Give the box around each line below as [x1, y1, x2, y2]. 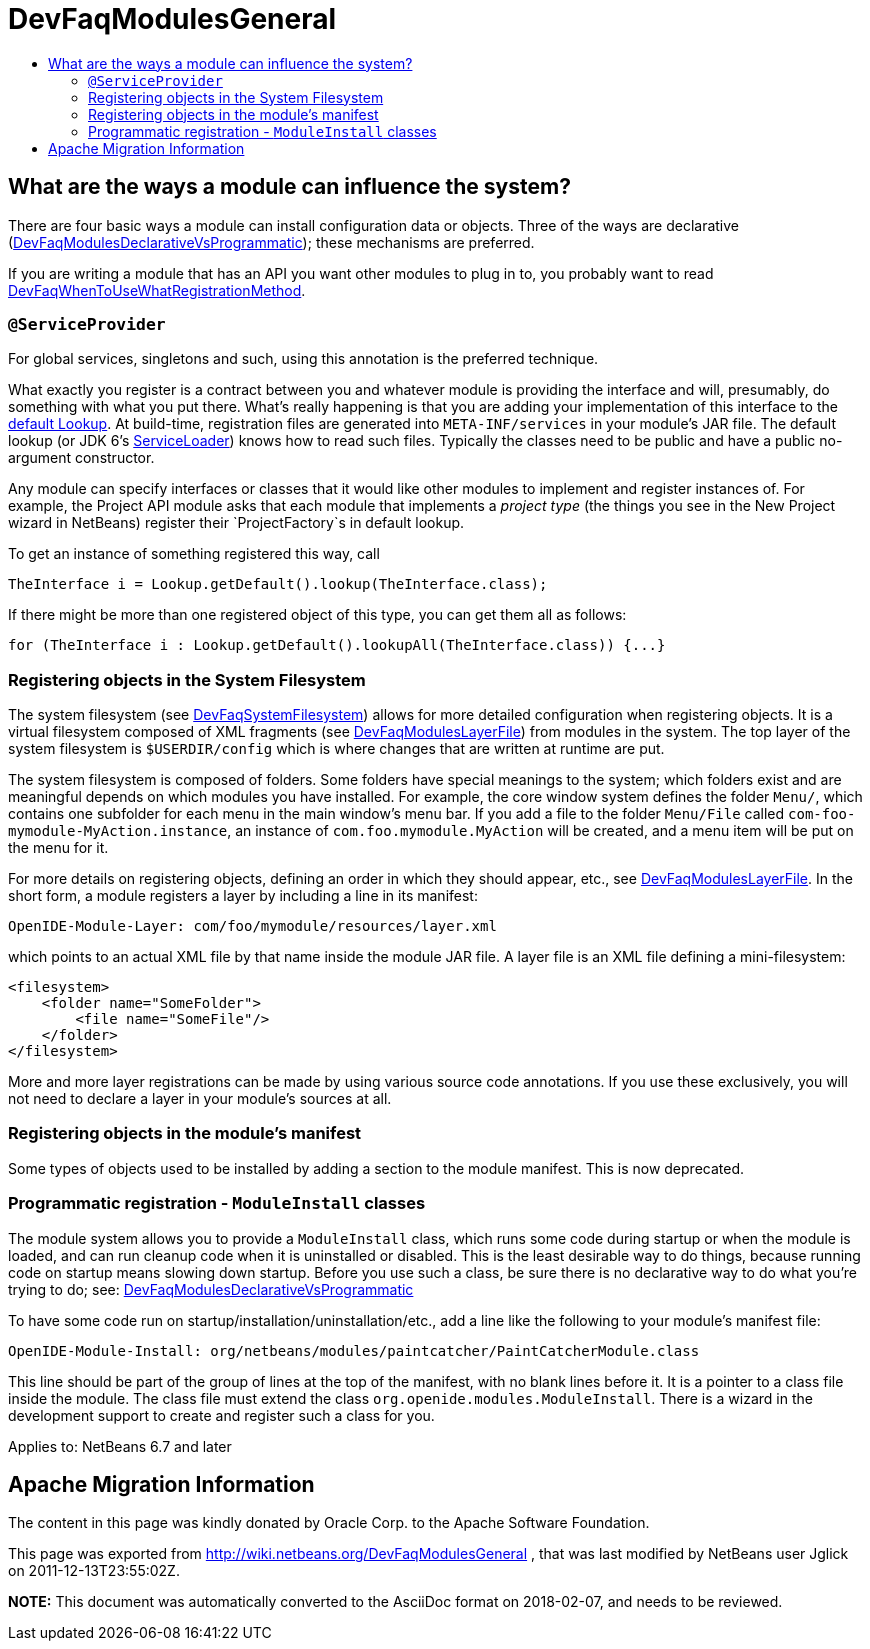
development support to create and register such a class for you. [8, 1406, 435, 1424]
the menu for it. [8, 839, 109, 857]
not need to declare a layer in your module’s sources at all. [8, 1090, 392, 1108]
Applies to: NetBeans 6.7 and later [8, 1437, 232, 1455]
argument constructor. [8, 449, 155, 467]
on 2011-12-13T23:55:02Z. [8, 1562, 180, 1580]
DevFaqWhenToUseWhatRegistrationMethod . [8, 281, 306, 299]
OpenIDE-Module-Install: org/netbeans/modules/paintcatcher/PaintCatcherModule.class [8, 1342, 700, 1359]
